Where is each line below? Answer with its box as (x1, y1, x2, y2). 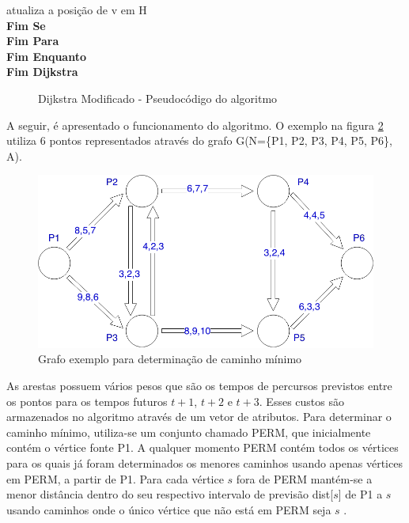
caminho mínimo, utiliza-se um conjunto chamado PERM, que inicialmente (6, 423, 371, 440)
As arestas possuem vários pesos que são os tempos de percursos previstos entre (6, 377, 392, 394)
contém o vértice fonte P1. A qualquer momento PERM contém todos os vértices (6, 439, 399, 456)
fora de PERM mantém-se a (236, 470, 373, 487)
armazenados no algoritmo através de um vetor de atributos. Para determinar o (6, 408, 392, 425)
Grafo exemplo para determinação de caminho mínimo (38, 351, 302, 367)
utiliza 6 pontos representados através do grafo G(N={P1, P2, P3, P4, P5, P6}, (6, 132, 392, 149)
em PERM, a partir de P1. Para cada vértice (6, 470, 224, 487)
